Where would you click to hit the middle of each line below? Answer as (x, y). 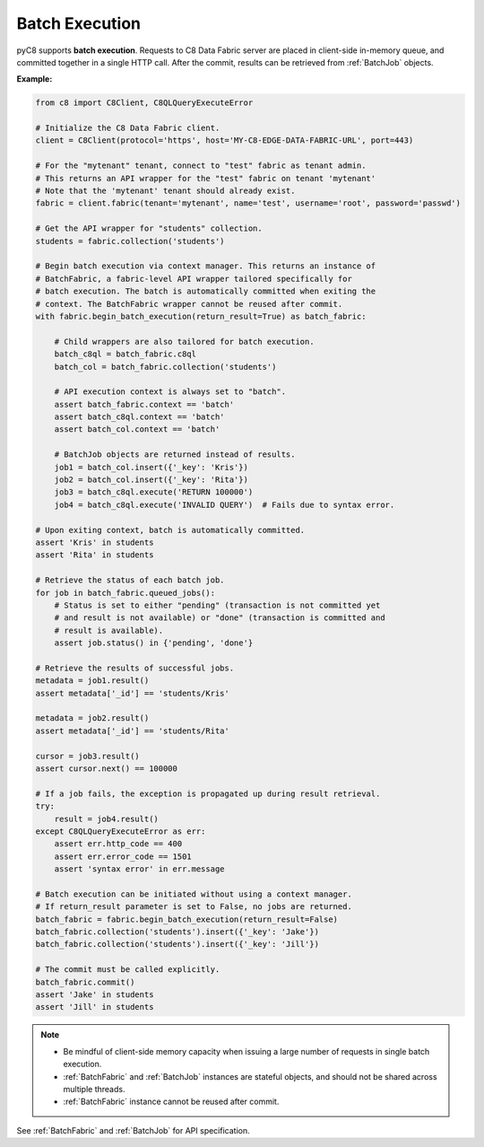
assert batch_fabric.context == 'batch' (144, 404)
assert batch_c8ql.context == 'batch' (139, 417)
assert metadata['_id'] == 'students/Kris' (133, 693)
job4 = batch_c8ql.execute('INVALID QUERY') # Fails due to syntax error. (225, 504)
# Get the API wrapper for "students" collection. (149, 228)
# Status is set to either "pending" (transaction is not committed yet (217, 605)
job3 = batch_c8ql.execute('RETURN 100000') (154, 492)
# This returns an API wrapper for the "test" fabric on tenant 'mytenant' (206, 178)
